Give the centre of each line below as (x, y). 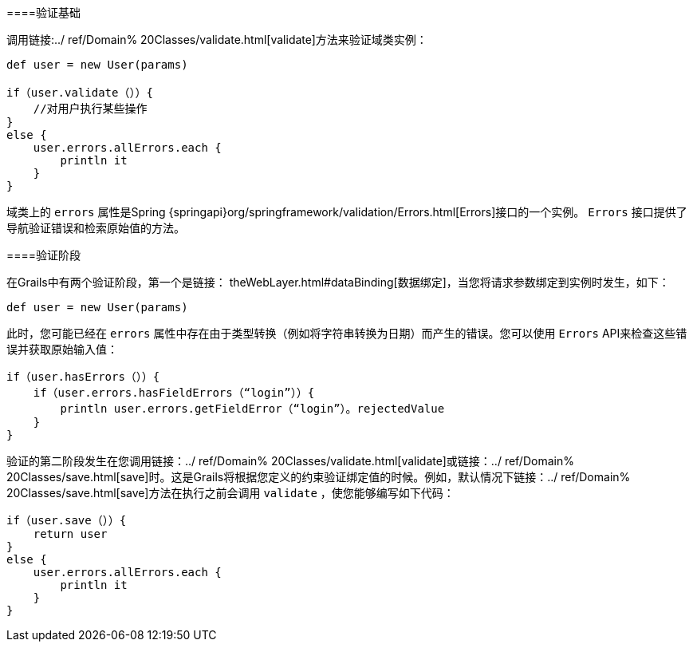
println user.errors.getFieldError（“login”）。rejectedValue (252, 409)
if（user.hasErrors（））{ (83, 377)
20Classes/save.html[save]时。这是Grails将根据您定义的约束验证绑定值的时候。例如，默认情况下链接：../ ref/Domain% (319, 477)
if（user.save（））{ (67, 520)
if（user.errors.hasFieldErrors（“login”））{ (174, 393)
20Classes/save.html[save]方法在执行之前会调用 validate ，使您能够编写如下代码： (230, 493)
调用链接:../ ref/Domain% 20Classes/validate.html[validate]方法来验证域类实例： (217, 40)
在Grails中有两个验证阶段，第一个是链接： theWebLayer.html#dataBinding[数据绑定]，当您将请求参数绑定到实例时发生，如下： (338, 282)
